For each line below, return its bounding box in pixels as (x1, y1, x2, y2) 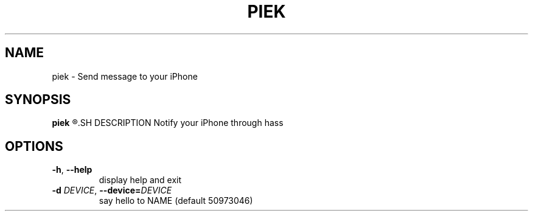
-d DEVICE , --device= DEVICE (52, 185, 172, 196)
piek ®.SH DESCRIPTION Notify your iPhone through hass (52, 117, 284, 128)
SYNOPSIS (5, 92, 71, 108)
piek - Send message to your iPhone (52, 71, 198, 82)
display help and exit (99, 175, 182, 186)
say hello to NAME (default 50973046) (99, 195, 253, 206)
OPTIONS (5, 138, 63, 154)
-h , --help (52, 164, 92, 175)
